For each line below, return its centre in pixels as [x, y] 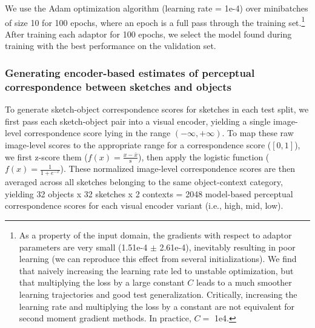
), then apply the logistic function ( [204, 156]
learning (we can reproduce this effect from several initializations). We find [158, 259]
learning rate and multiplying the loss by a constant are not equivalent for [157, 306]
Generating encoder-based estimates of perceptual [130, 72]
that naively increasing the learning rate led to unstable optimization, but [156, 270]
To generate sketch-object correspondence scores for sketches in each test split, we [157, 109]
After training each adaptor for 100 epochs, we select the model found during [148, 34]
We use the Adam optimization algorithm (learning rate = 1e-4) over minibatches [157, 8]
